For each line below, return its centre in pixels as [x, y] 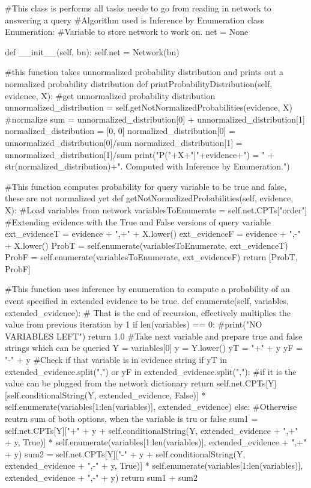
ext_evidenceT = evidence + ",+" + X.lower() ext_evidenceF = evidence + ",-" [153, 233]
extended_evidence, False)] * [152, 395]
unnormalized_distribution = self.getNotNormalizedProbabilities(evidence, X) [149, 107]
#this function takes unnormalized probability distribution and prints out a [144, 72]
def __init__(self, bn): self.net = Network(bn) [92, 51]
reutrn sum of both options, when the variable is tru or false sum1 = [131, 418]
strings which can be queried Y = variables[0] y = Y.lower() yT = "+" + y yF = [154, 348]
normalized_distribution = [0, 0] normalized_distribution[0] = [120, 131]
